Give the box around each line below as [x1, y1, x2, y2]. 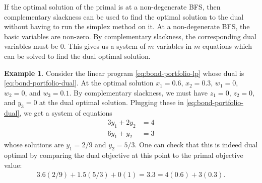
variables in [156, 41, 192, 51]
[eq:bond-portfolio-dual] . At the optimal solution [4, 77, 154, 88]
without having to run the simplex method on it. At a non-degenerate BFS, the [4, 21, 250, 32]
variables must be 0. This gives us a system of [4, 41, 146, 51]
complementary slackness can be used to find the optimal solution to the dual [4, 11, 244, 22]
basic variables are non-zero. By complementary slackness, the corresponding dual [4, 31, 256, 41]
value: [4, 159, 22, 170]
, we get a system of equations [19, 108, 112, 118]
